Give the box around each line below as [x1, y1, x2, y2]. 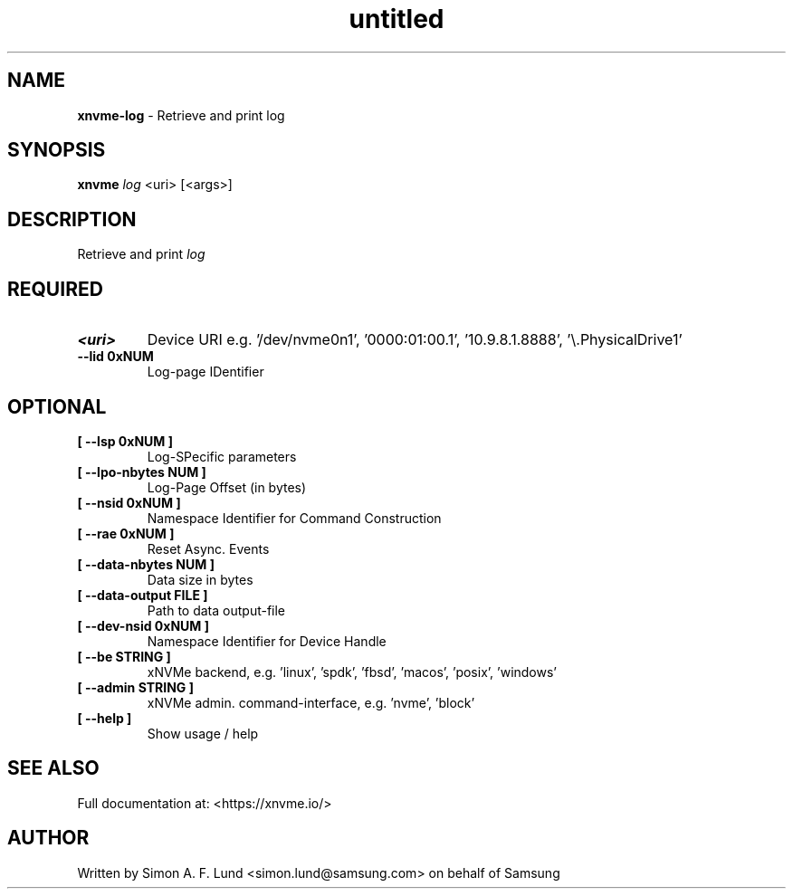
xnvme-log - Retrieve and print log [77, 107, 285, 123]
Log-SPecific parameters [147, 448, 297, 464]
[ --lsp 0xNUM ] [77, 433, 173, 449]
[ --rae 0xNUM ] [77, 525, 175, 541]
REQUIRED [7, 277, 103, 300]
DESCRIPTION [7, 207, 137, 231]
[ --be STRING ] [77, 648, 171, 664]
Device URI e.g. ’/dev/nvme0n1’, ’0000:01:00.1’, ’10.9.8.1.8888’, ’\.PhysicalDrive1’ [147, 330, 683, 349]
